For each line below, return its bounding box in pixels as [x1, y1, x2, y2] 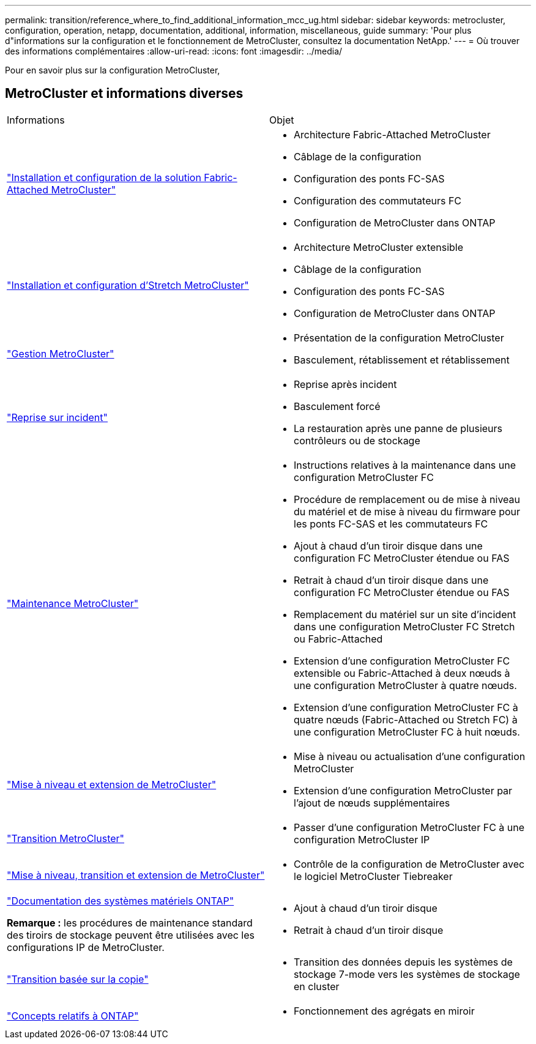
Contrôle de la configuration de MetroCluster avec [294, 857, 525, 870]
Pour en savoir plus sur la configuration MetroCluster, [5, 65, 220, 75]
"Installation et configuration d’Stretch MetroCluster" [7, 278, 249, 291]
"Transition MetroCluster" [7, 832, 125, 845]
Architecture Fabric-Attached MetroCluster [294, 128, 491, 141]
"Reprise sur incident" [7, 411, 108, 423]
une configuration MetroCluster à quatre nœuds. [294, 679, 517, 692]
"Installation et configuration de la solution [7, 171, 201, 184]
